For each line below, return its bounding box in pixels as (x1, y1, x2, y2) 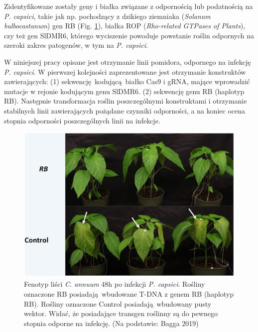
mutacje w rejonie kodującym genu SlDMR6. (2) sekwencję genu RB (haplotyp (4, 86, 245, 96)
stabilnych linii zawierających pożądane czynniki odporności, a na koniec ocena (4, 105, 246, 115)
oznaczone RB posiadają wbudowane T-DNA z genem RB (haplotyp (24, 288, 234, 299)
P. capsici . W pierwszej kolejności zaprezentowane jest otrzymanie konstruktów (4, 66, 246, 77)
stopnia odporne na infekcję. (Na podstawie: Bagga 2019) (24, 318, 199, 328)
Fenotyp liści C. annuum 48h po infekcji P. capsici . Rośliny (24, 279, 205, 289)
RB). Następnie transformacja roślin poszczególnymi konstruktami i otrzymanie (4, 96, 247, 106)
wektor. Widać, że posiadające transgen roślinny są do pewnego (24, 308, 218, 319)
